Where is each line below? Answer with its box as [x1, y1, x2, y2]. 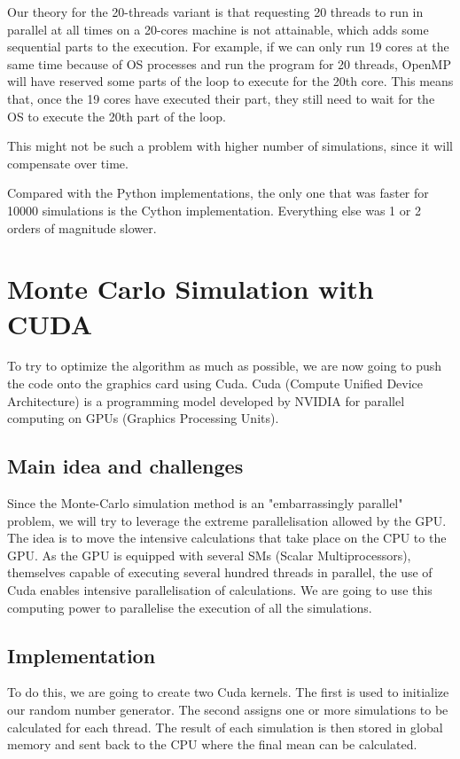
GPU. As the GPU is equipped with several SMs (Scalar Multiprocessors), [7, 545, 411, 564]
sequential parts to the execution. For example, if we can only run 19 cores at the [7, 37, 449, 56]
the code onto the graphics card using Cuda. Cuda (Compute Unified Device [7, 374, 424, 393]
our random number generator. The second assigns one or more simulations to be [7, 700, 448, 718]
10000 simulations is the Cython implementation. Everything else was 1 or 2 [7, 200, 421, 219]
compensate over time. [7, 153, 129, 172]
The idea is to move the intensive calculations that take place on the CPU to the [7, 528, 447, 547]
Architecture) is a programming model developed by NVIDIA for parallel [7, 391, 405, 410]
